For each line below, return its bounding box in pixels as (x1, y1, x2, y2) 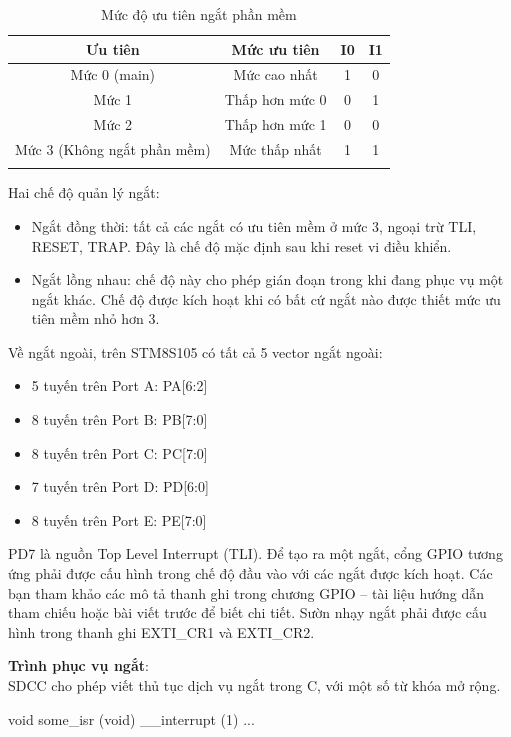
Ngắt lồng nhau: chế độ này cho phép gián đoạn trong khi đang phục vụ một (31, 269, 504, 290)
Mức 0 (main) (70, 64, 156, 85)
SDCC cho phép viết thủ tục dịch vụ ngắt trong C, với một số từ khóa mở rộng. (8, 675, 501, 695)
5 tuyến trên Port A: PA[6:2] (31, 375, 208, 396)
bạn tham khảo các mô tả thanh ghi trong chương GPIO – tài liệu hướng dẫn (8, 582, 484, 603)
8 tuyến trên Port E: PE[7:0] (31, 509, 207, 530)
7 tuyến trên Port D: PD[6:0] (31, 476, 209, 497)
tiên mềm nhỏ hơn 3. (31, 308, 160, 329)
